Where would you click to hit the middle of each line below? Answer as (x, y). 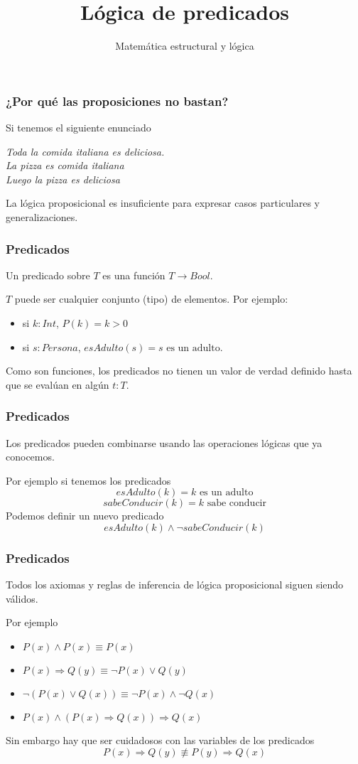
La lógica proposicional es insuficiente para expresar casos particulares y (163, 203)
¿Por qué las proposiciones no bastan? (117, 101)
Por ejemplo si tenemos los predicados (88, 480)
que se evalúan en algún (58, 384)
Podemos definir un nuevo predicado (85, 516)
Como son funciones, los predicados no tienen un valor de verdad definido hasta (179, 371)
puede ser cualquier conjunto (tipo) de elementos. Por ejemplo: (151, 299)
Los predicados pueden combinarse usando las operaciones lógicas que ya (164, 442)
